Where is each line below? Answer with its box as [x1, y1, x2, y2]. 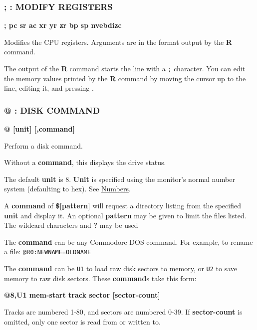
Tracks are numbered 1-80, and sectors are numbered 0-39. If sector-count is [4, 306, 243, 317]
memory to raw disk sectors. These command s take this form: [4, 273, 197, 283]
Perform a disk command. [4, 140, 83, 151]
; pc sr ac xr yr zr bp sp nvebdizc [4, 20, 122, 30]
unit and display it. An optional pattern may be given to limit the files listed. [4, 210, 247, 220]
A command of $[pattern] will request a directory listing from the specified [4, 200, 241, 211]
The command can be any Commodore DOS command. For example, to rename [4, 236, 253, 247]
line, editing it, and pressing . [4, 83, 94, 93]
